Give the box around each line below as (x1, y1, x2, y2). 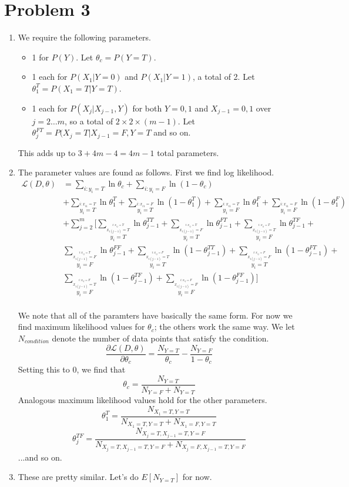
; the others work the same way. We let (154, 320, 295, 333)
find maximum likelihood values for (18, 320, 145, 333)
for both (132, 102, 162, 114)
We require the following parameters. (18, 31, 151, 43)
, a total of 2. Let (193, 70, 255, 83)
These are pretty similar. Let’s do (18, 471, 139, 483)
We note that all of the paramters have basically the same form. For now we (18, 309, 293, 321)
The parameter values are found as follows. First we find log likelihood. (18, 166, 274, 178)
